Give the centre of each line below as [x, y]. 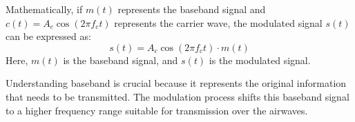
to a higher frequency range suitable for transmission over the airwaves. [157, 110]
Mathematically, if [44, 9]
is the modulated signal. [260, 60]
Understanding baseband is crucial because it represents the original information [176, 83]
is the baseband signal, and [121, 60]
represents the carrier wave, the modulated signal [218, 22]
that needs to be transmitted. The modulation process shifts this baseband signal [177, 96]
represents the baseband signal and [192, 9]
